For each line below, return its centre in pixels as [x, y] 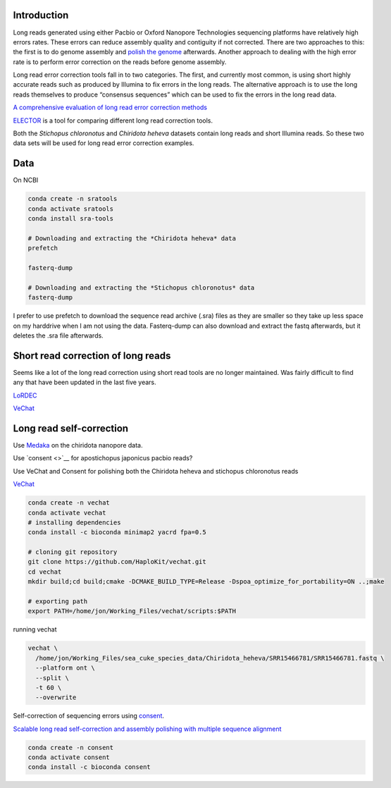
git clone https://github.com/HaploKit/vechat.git [117, 562]
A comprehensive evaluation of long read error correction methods [110, 107]
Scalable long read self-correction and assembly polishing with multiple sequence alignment [147, 729]
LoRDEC [25, 395]
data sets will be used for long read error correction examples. [104, 143]
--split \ [52, 678]
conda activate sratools [71, 209]
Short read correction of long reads [92, 356]
